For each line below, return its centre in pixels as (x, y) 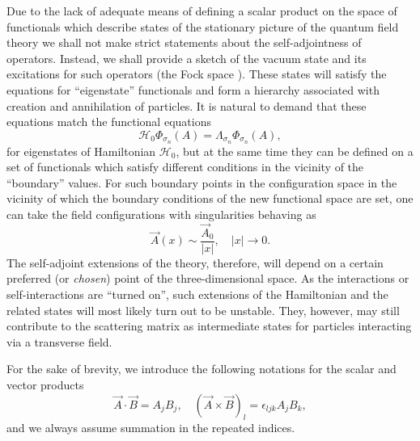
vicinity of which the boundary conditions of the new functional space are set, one (210, 198)
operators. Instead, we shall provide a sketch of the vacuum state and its (187, 58)
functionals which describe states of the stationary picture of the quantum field (203, 26)
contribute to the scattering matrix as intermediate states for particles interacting (209, 326)
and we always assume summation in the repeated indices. (151, 428)
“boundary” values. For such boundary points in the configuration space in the (202, 182)
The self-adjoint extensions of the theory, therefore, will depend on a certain (195, 262)
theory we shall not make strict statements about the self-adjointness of (184, 42)
